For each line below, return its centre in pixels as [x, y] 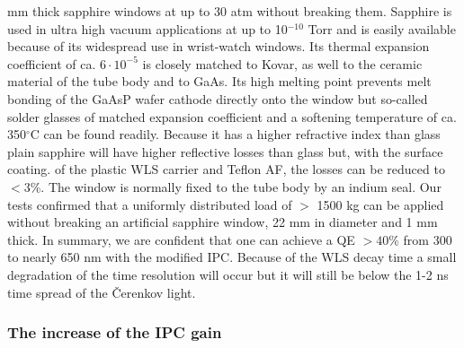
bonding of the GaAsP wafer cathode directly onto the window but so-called [218, 98]
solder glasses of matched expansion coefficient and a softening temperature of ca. [232, 116]
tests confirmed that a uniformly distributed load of [150, 204]
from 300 [428, 239]
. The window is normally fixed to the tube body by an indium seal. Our [241, 186]
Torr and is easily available [382, 28]
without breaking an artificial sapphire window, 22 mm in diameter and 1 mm [223, 222]
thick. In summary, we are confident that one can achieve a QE [181, 239]
